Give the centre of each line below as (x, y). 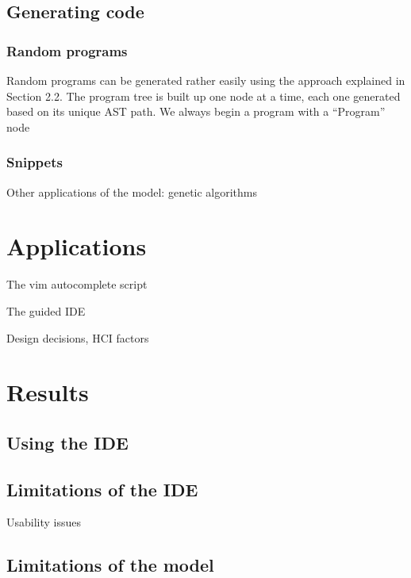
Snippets (35, 162)
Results (48, 392)
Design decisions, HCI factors (78, 337)
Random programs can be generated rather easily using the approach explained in (206, 80)
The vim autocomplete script (77, 284)
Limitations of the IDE (102, 489)
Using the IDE (67, 442)
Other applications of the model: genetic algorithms (132, 191)
